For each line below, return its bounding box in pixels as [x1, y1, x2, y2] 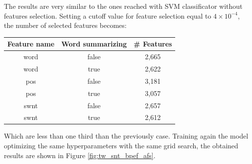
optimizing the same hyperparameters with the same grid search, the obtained [4, 141, 238, 151]
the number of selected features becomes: [4, 20, 127, 30]
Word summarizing [61, 39, 127, 49]
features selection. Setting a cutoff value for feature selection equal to [4, 10, 211, 21]
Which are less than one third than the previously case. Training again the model [4, 131, 249, 141]
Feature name [7, 39, 55, 49]
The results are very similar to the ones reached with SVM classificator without [4, 1, 243, 11]
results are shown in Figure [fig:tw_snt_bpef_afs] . [4, 150, 156, 160]
